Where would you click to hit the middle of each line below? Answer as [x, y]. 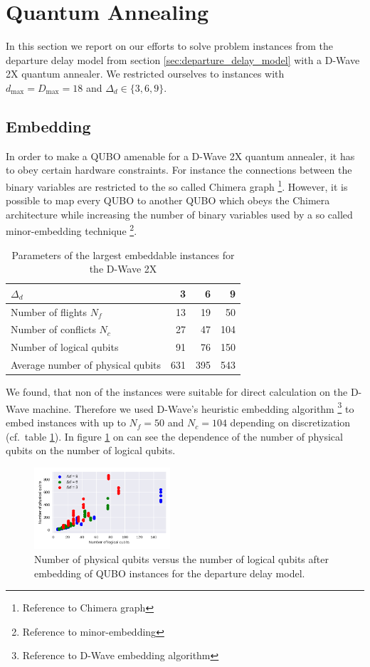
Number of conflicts [53, 329]
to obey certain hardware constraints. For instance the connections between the [179, 170]
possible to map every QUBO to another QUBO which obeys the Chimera [168, 200]
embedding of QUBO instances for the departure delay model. [170, 573]
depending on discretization [290, 422]
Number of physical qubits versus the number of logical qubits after [181, 558]
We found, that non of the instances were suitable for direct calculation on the [177, 392]
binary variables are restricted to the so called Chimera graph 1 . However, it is [177, 185]
